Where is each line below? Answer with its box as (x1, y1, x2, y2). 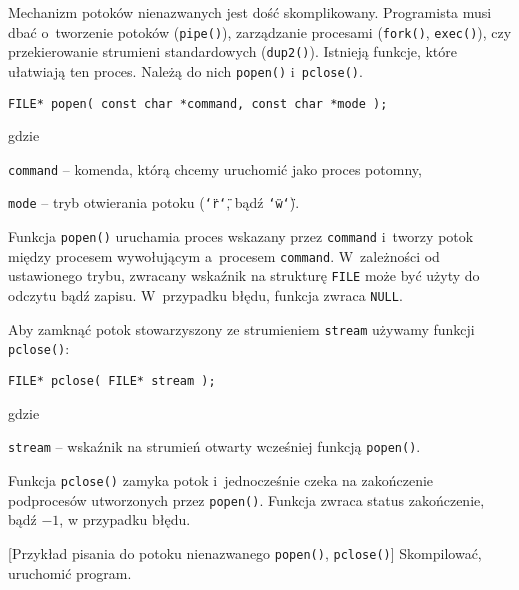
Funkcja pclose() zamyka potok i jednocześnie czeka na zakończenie (8, 469, 434, 490)
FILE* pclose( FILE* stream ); (8, 374, 216, 389)
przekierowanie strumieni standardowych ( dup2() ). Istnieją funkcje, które (8, 41, 458, 62)
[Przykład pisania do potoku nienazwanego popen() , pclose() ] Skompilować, (8, 542, 482, 563)
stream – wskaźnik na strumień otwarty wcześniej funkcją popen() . (8, 436, 421, 457)
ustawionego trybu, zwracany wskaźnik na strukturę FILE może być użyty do (8, 265, 480, 286)
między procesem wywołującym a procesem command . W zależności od (8, 245, 440, 266)
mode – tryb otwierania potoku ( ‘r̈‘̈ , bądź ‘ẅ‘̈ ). (8, 192, 300, 213)
